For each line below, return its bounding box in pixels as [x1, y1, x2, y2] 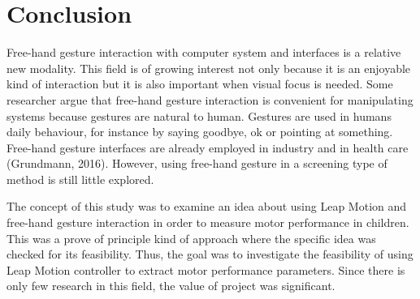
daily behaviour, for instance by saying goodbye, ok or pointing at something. [6, 123, 393, 140]
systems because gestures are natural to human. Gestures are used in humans [6, 107, 392, 124]
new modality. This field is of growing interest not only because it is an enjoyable [6, 59, 411, 76]
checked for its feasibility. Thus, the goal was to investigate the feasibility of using [6, 246, 414, 263]
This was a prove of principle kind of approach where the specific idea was [6, 229, 376, 246]
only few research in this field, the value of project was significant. [6, 277, 336, 294]
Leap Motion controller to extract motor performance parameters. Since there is [6, 261, 405, 278]
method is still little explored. [6, 170, 154, 187]
